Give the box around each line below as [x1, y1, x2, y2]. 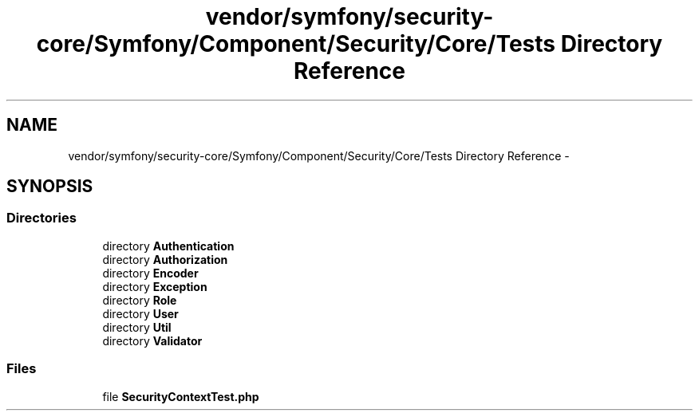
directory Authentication [102, 238, 235, 253]
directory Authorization [102, 252, 228, 266]
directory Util [102, 320, 172, 334]
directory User [102, 306, 179, 321]
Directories [6, 210, 77, 226]
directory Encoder [102, 266, 199, 280]
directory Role [102, 293, 177, 307]
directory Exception [102, 279, 207, 293]
